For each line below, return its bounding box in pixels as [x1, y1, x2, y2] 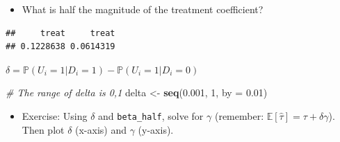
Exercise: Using [22, 108, 88, 123]
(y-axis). [138, 122, 174, 136]
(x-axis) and [75, 122, 127, 136]
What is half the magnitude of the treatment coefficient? [22, 2, 264, 16]
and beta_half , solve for [98, 108, 204, 123]
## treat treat [6, 28, 115, 38]
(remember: [214, 108, 264, 123]
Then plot [22, 122, 65, 136]
